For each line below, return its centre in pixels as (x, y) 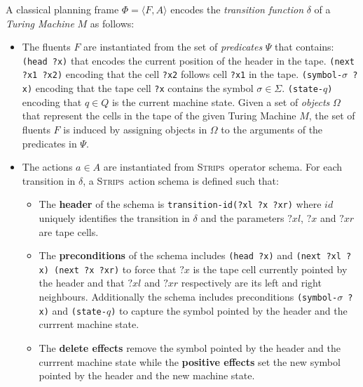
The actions (47, 167)
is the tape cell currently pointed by (270, 269)
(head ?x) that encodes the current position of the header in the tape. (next (189, 60)
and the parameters (242, 217)
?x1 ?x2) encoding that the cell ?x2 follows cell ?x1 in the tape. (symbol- (182, 74)
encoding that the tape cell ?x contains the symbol (144, 88)
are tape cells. (69, 231)
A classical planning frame (62, 9)
